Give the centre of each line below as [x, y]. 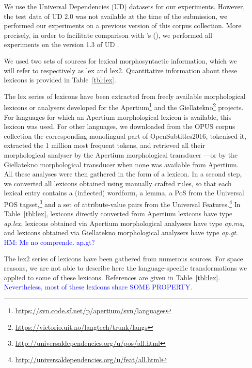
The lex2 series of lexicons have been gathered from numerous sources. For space [124, 258]
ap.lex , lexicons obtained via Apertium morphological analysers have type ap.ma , [124, 223]
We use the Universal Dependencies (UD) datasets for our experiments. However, [125, 6]
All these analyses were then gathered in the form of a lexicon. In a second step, [123, 174]
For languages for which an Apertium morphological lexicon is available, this [118, 117]
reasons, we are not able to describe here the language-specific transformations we [126, 268]
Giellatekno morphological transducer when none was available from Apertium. [121, 164]
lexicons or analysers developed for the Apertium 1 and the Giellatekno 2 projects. [124, 106]
